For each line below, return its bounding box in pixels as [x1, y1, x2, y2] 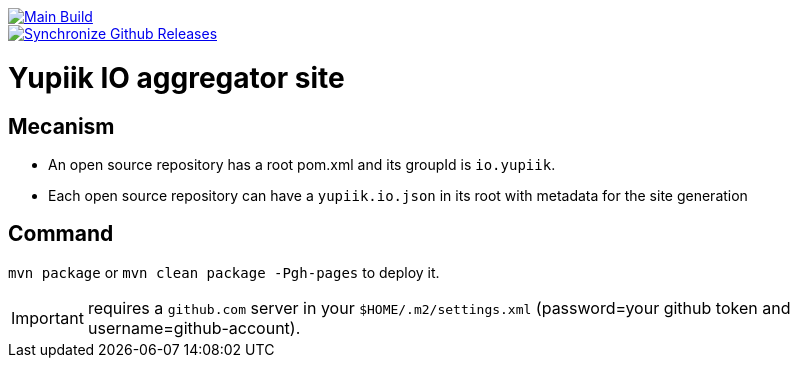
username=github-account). [87, 317, 301, 338]
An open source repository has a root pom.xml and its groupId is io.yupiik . [48, 155, 556, 173]
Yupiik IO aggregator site [8, 60, 345, 95]
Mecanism [8, 113, 115, 139]
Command [8, 221, 114, 247]
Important [11, 307, 84, 328]
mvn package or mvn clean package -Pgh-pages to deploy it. [8, 263, 440, 281]
